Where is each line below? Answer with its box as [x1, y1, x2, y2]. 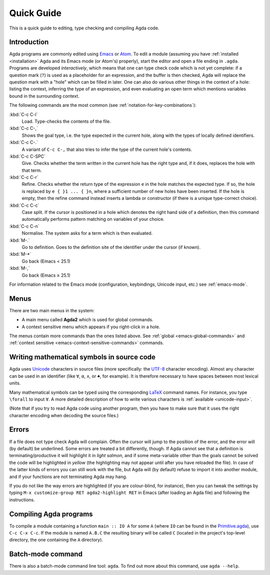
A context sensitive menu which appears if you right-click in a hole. [21, 324, 160, 330]
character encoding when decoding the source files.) [9, 412, 119, 418]
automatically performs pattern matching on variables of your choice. [21, 216, 165, 222]
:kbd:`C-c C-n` [9, 223, 39, 229]
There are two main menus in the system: [9, 307, 95, 313]
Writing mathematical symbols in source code [9, 353, 156, 362]
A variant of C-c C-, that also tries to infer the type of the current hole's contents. [21, 146, 192, 152]
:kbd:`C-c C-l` [9, 111, 38, 117]
